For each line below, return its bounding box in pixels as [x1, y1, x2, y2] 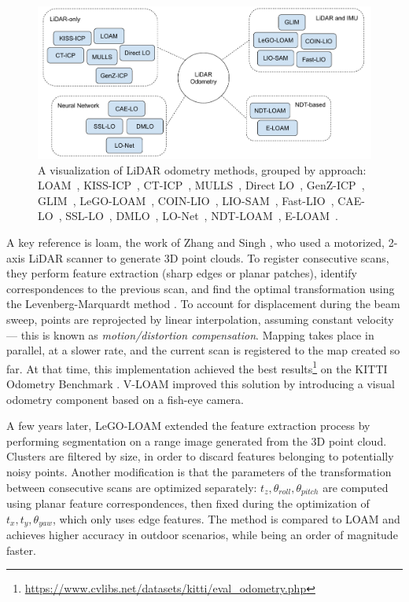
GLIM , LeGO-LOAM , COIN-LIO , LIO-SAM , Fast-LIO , [38, 192, 334, 208]
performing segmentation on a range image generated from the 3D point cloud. [6, 432, 387, 449]
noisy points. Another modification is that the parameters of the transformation [6, 463, 392, 479]
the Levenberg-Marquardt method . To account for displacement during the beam [6, 295, 400, 312]
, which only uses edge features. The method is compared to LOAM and [52, 510, 400, 527]
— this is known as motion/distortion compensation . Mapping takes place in [6, 326, 374, 343]
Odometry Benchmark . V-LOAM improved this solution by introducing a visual [6, 375, 395, 391]
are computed [322, 479, 389, 495]
